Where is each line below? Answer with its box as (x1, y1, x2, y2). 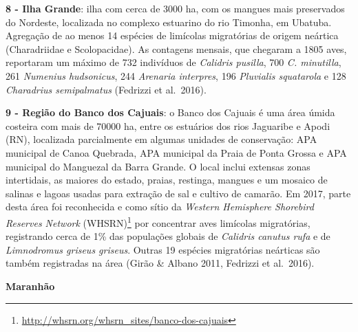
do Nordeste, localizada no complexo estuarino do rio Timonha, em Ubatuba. (6, 14, 332, 29)
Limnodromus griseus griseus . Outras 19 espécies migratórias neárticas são (6, 242, 320, 256)
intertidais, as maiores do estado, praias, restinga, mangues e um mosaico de (6, 173, 328, 187)
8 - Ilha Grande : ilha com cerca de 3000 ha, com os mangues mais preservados (6, 1, 345, 15)
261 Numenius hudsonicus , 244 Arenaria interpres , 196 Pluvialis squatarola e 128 (6, 68, 346, 82)
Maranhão (6, 278, 55, 293)
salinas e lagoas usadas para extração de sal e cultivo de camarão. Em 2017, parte (6, 186, 351, 200)
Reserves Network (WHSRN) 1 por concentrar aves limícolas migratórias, (6, 213, 310, 230)
